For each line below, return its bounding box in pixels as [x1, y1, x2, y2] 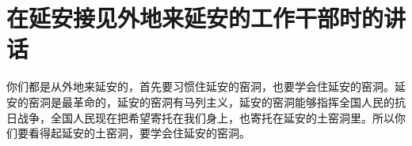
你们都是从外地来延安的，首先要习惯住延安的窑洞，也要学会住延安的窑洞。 [6, 78, 395, 95]
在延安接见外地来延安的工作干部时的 [6, 2, 384, 34]
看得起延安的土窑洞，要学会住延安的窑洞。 [28, 125, 250, 141]
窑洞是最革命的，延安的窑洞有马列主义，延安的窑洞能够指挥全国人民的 [28, 93, 395, 110]
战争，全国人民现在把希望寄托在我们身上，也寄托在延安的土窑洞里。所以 [17, 109, 395, 125]
